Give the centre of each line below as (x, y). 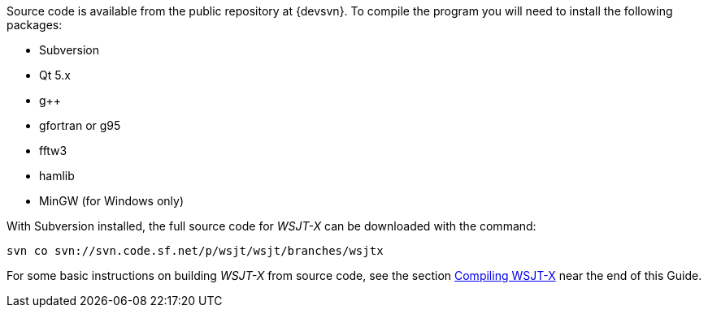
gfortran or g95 (80, 125)
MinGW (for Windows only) (112, 201)
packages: (35, 25)
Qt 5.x (55, 75)
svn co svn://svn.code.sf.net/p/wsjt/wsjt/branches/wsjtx (195, 251)
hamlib (57, 176)
